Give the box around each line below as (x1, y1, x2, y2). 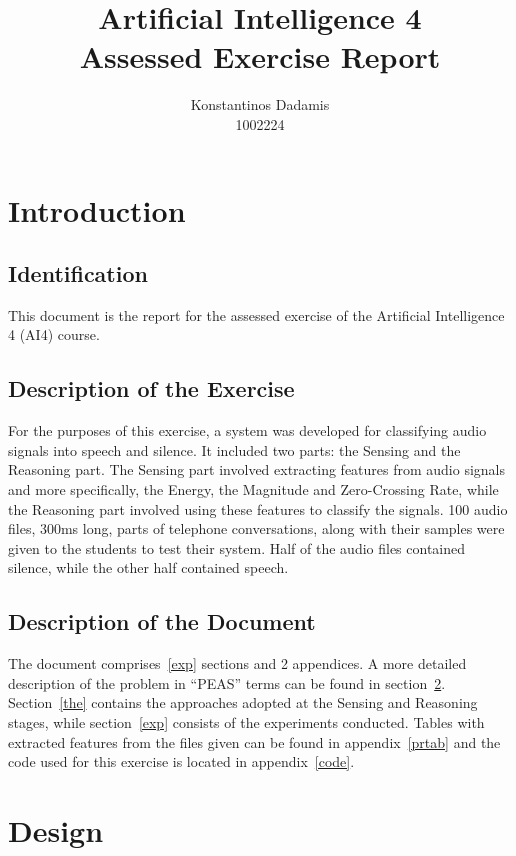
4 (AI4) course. (8, 324, 100, 345)
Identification (8, 258, 148, 289)
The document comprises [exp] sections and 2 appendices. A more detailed (8, 653, 467, 674)
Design (8, 809, 104, 850)
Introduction (8, 189, 186, 230)
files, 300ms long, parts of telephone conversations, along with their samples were (8, 518, 505, 539)
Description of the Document (8, 606, 316, 637)
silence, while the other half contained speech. (8, 557, 289, 578)
